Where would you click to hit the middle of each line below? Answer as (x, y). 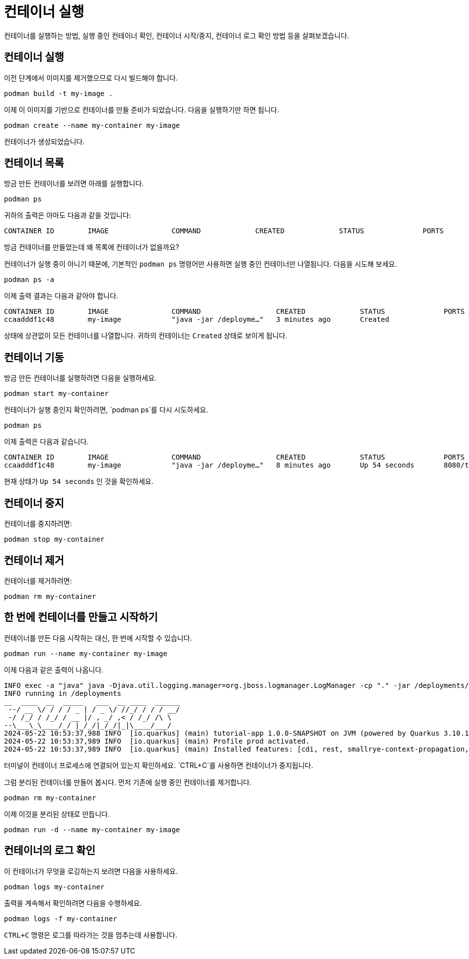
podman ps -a (29, 280)
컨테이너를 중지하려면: (38, 524)
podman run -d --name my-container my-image (92, 829)
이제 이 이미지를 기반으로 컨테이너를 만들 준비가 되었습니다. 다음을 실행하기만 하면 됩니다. (142, 109)
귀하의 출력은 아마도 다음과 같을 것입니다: (68, 215)
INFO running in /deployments (63, 693)
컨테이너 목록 (34, 163)
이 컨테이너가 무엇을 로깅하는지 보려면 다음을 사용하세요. (91, 871)
